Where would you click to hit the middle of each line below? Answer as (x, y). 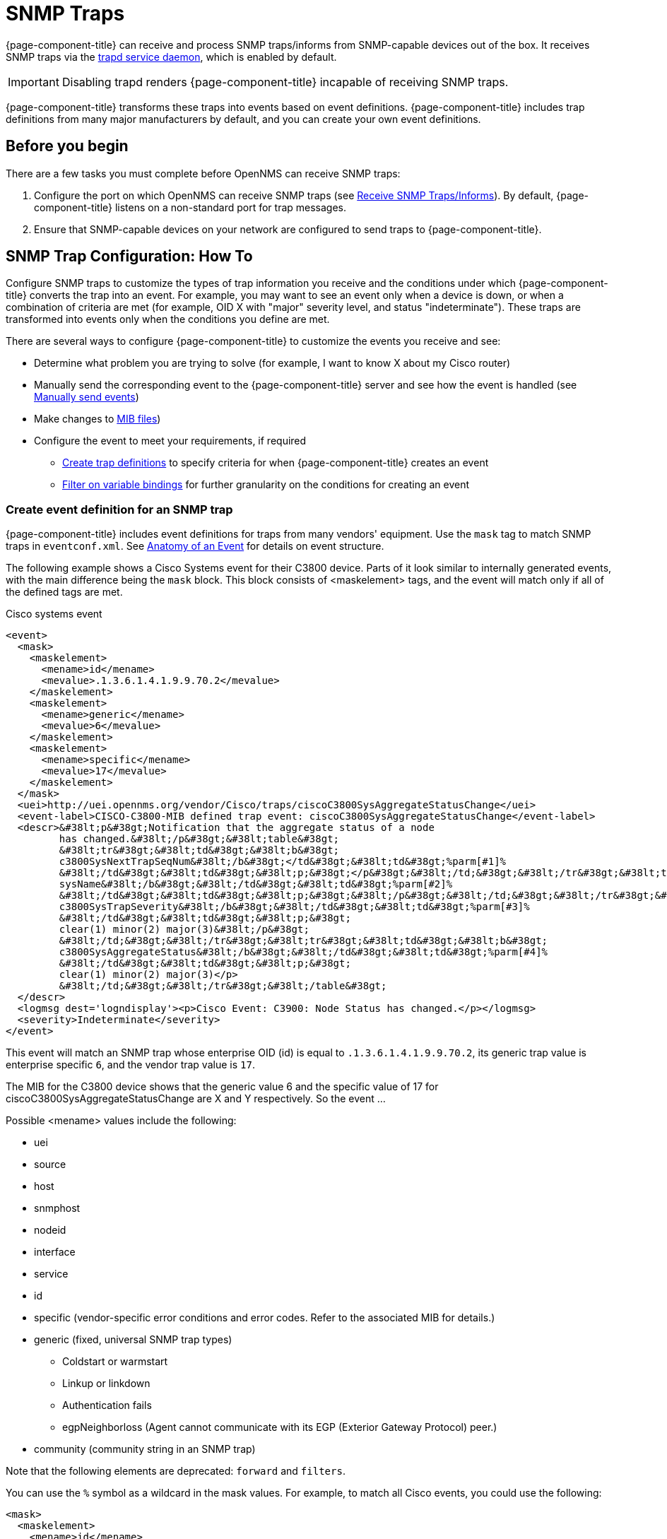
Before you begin (67, 146)
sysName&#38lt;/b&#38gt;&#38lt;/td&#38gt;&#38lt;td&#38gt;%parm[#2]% (256, 884)
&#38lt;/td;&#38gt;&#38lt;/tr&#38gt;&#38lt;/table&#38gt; (223, 986)
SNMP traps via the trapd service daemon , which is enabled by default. (171, 57)
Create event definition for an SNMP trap (119, 509)
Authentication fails (107, 1405)
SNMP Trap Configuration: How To (129, 256)
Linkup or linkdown (106, 1384)
